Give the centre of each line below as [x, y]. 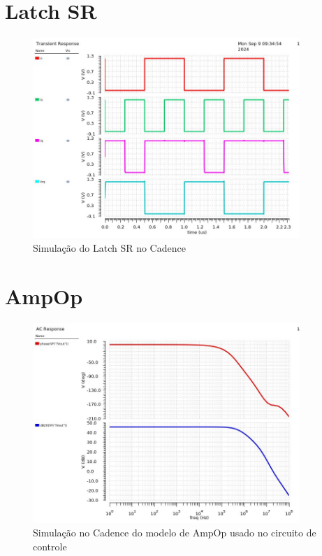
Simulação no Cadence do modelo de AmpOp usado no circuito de [175, 533]
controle [50, 546]
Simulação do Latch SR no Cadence [109, 247]
